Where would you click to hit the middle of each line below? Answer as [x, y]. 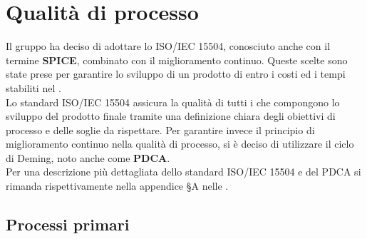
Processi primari [68, 224]
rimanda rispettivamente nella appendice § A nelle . [117, 186]
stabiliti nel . [33, 87]
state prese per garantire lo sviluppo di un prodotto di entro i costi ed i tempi [176, 74]
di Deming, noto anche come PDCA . [88, 157]
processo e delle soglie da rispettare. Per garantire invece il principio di [160, 129]
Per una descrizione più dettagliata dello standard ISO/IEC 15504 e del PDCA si [183, 172]
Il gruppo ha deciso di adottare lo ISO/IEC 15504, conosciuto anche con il [168, 46]
